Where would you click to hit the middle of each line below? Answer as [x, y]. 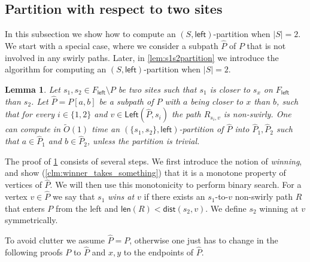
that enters [25, 208]
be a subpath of [126, 101]
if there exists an [174, 196]
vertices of [23, 185]
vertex [16, 196]
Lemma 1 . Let [33, 89]
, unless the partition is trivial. [143, 141]
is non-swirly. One [257, 114]
